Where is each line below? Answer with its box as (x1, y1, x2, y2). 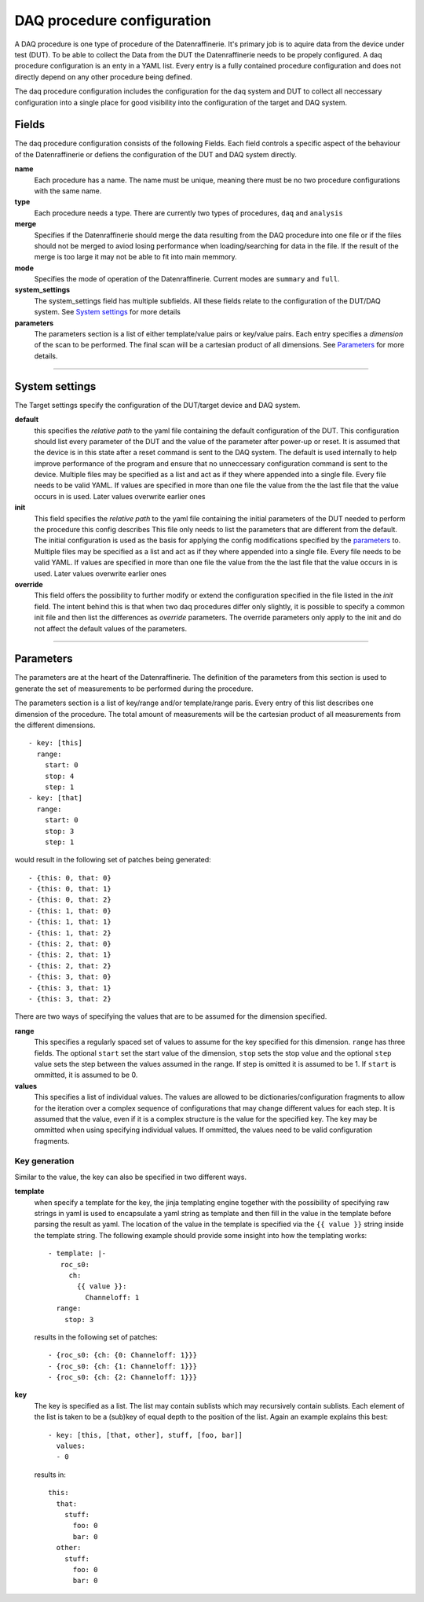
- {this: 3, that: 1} (28, 983, 111, 992)
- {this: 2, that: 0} (28, 939, 111, 949)
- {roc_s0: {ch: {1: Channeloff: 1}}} (48, 1361, 198, 1371)
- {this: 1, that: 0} (28, 906, 111, 915)
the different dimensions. (14, 720, 96, 730)
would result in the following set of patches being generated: (14, 855, 211, 865)
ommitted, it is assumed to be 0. (34, 1070, 138, 1080)
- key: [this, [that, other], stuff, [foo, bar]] (48, 1431, 243, 1439)
